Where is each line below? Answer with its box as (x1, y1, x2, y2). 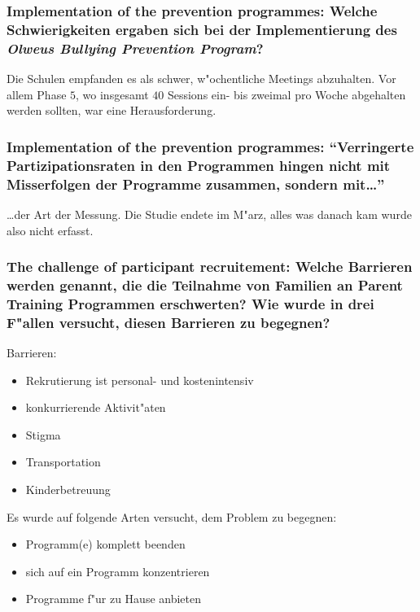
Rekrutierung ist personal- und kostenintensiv (25, 371, 254, 388)
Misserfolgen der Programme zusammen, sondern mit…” (7, 173, 385, 194)
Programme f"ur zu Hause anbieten (25, 590, 202, 607)
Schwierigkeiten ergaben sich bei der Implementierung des (7, 19, 397, 39)
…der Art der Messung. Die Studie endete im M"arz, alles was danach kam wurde (7, 205, 412, 222)
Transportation (25, 453, 101, 470)
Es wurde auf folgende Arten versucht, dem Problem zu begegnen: (7, 508, 337, 525)
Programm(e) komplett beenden (25, 535, 186, 553)
